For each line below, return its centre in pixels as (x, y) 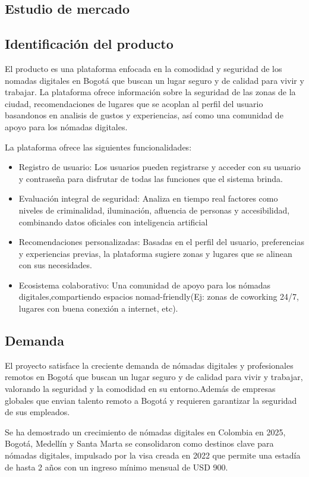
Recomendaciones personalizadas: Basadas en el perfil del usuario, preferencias (162, 242)
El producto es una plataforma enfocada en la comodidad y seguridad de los (144, 68)
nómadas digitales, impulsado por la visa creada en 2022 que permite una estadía (153, 455)
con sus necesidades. (55, 265)
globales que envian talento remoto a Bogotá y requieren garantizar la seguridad (151, 400)
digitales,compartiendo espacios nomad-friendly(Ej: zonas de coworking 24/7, (159, 296)
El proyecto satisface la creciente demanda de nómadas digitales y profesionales (149, 365)
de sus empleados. (37, 412)
